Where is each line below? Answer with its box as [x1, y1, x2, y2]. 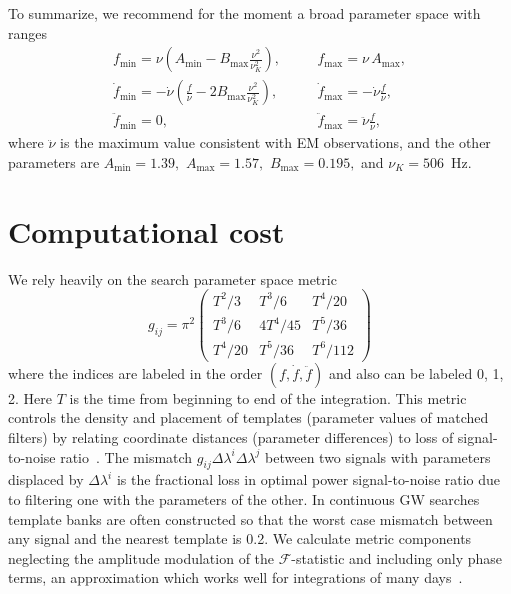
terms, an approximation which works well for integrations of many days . [8, 567, 463, 588]
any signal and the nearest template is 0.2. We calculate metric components [8, 528, 472, 549]
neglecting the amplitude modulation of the [8, 547, 275, 568]
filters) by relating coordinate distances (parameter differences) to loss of [8, 427, 454, 448]
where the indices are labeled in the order [8, 362, 263, 383]
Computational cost [8, 210, 285, 251]
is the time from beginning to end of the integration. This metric [69, 387, 467, 408]
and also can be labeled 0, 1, [329, 362, 504, 383]
